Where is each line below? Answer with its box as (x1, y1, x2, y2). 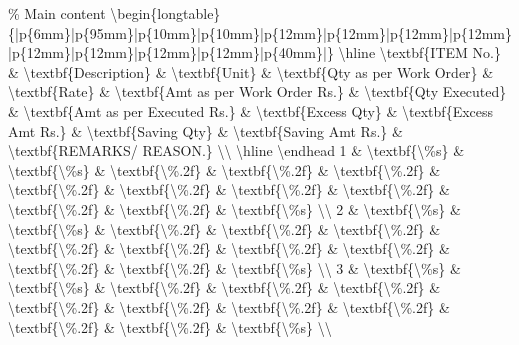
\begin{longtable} (110, 3, 221, 23)
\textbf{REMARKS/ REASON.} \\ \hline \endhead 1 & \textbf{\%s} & (8, 140, 465, 161)
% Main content (8, 3, 106, 23)
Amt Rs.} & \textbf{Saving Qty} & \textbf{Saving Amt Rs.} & (8, 120, 403, 141)
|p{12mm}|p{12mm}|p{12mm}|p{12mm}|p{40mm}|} (8, 42, 334, 63)
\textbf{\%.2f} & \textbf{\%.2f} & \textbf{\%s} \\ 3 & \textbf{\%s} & (8, 257, 461, 278)
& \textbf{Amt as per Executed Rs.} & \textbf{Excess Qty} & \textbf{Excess (8, 100, 494, 121)
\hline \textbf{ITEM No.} (338, 42, 501, 63)
